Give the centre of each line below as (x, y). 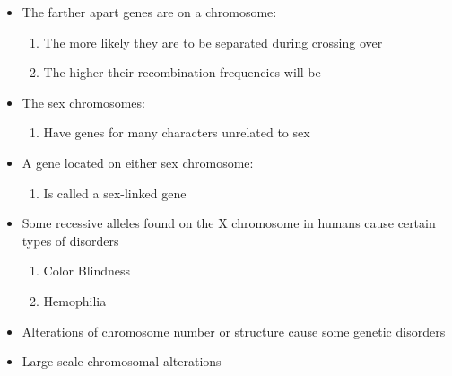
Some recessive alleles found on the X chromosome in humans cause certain (229, 223)
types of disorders (70, 240)
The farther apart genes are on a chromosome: (149, 12)
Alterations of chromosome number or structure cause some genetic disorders (234, 331)
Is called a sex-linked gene (115, 192)
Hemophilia (75, 300)
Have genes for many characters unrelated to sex (177, 132)
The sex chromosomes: (83, 102)
